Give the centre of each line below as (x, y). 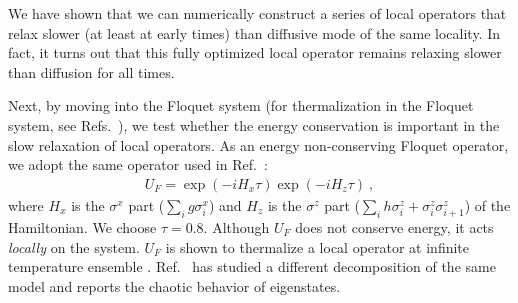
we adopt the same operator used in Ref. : (138, 164)
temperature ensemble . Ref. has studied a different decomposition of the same (252, 266)
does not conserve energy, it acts (394, 226)
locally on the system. (74, 246)
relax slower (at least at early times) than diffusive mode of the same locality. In (254, 32)
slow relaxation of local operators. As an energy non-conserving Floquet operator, (258, 144)
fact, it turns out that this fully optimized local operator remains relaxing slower (255, 52)
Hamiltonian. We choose (82, 226)
